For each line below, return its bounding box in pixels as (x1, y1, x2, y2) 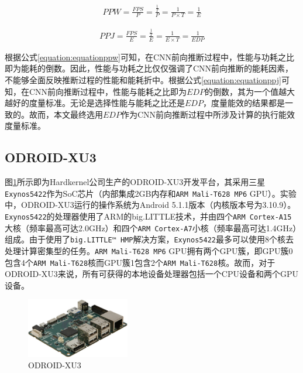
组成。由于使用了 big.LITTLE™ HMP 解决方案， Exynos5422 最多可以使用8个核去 (5, 233, 294, 245)
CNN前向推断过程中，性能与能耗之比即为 (29, 85, 187, 97)
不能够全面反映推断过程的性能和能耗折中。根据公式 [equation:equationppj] (5, 74, 281, 85)
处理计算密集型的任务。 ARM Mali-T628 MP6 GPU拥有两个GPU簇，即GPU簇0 (5, 244, 293, 256)
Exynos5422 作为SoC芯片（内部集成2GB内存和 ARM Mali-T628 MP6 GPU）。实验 (5, 187, 297, 199)
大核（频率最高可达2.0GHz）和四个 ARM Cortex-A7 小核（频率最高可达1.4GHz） (5, 221, 297, 234)
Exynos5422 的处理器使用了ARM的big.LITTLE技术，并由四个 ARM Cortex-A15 (5, 210, 292, 223)
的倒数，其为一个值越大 (205, 85, 295, 97)
